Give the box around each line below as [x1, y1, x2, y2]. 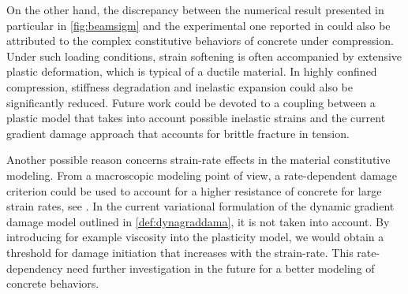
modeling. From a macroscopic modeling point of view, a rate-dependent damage [6, 166, 398, 183]
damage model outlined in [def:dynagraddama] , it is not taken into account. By [6, 213, 390, 229]
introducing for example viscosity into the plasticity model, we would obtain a [6, 229, 384, 245]
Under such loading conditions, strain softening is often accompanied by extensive [6, 47, 402, 64]
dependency [6, 259, 63, 276]
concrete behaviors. [6, 275, 99, 292]
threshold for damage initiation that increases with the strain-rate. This [6, 244, 354, 260]
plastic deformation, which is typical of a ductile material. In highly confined [6, 63, 377, 80]
